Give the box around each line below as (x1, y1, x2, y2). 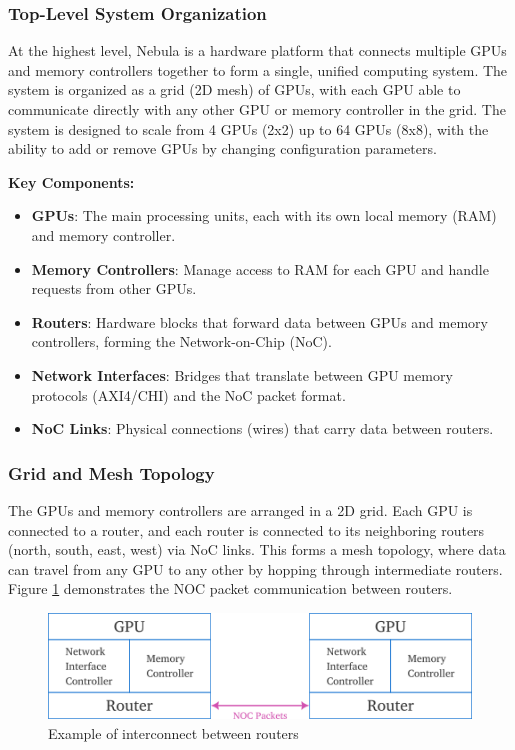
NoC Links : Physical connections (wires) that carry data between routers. (31, 418, 494, 439)
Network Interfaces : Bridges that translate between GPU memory (31, 364, 453, 385)
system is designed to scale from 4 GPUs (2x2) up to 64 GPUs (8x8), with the (8, 118, 489, 139)
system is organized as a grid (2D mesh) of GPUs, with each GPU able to (8, 79, 461, 100)
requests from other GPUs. (31, 278, 197, 299)
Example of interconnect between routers (48, 722, 299, 743)
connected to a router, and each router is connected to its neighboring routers (8, 519, 485, 540)
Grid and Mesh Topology (8, 460, 215, 485)
